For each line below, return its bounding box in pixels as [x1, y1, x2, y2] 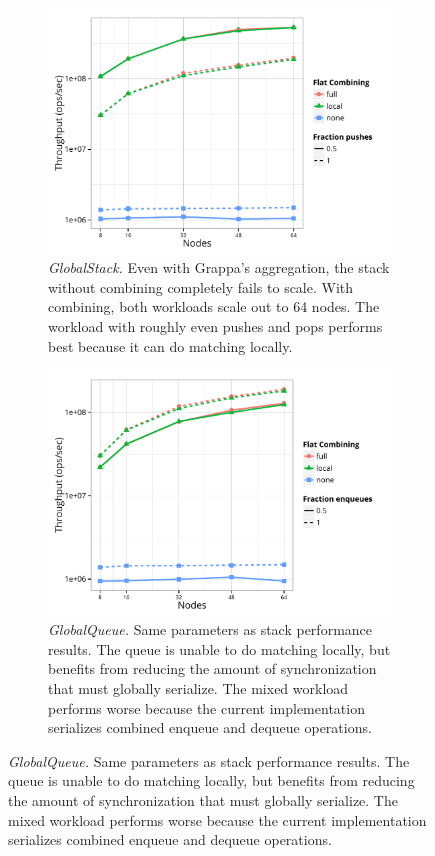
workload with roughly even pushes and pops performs [48, 315, 383, 336]
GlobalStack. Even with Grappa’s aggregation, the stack [48, 257, 390, 278]
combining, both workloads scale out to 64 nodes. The [48, 296, 380, 317]
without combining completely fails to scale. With [48, 276, 354, 297]
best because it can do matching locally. [48, 335, 293, 356]
